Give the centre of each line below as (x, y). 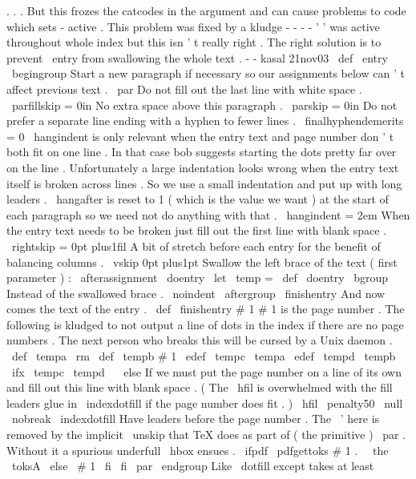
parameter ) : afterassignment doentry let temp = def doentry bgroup (198, 278)
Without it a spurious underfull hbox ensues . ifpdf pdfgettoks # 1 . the (198, 450)
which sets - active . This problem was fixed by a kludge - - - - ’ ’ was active (193, 26)
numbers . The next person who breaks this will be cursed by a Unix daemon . (200, 340)
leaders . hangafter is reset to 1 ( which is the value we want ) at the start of (198, 199)
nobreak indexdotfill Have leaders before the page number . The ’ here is (196, 419)
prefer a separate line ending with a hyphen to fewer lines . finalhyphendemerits (205, 121)
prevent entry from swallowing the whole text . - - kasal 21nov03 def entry (197, 57)
